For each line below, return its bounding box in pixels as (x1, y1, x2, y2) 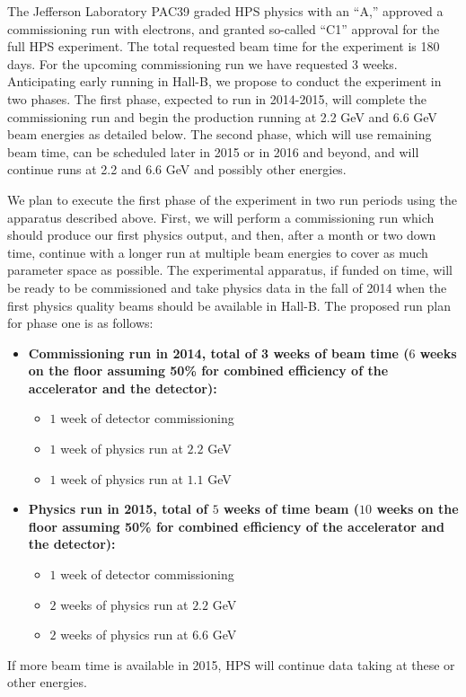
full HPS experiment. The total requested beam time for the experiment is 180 (7, 37, 440, 56)
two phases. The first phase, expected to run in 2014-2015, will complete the (7, 89, 427, 108)
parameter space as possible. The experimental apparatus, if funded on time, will (7, 260, 453, 279)
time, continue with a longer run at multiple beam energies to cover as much (7, 243, 428, 261)
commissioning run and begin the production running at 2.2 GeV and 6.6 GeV (7, 107, 437, 126)
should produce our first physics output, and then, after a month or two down (7, 225, 436, 244)
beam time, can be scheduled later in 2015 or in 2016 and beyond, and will (7, 142, 419, 161)
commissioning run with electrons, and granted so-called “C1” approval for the (7, 19, 440, 38)
